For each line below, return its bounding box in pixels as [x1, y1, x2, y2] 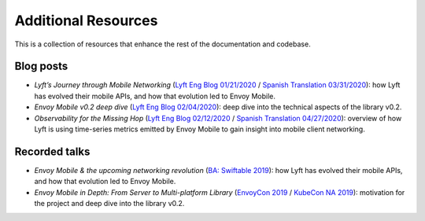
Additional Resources [14, 12, 158, 29]
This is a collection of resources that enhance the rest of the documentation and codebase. [14, 39, 311, 49]
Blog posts [14, 60, 68, 73]
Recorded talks [14, 145, 91, 158]
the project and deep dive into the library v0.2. [34, 199, 185, 208]
